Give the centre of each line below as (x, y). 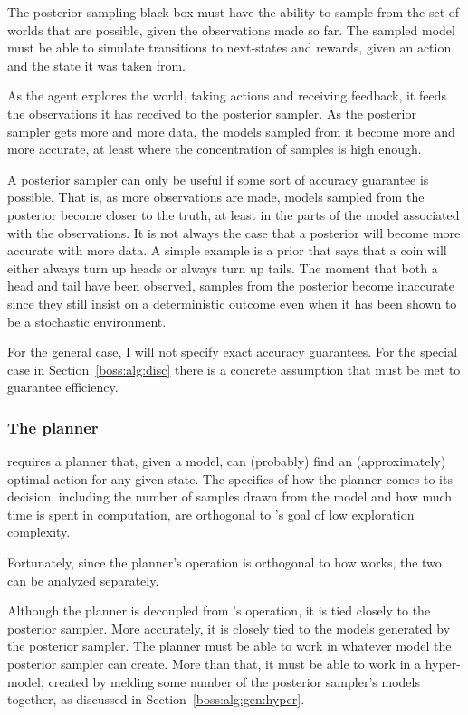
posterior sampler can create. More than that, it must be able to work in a (215, 664)
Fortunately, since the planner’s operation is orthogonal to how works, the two (224, 562)
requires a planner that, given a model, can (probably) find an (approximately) (227, 461)
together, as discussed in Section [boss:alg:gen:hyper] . (156, 699)
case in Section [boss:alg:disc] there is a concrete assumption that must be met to (234, 369)
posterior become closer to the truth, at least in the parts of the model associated (234, 214)
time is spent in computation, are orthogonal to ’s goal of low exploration (211, 514)
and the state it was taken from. (96, 65)
